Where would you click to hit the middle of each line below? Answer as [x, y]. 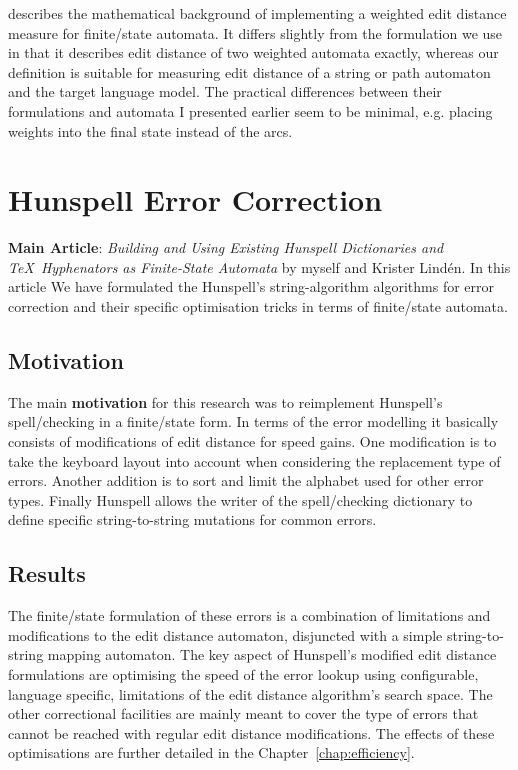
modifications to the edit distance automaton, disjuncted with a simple [225, 634]
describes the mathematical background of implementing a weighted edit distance [257, 13]
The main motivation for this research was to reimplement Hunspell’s [225, 401]
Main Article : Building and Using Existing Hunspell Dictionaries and [226, 247]
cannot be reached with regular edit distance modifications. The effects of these [251, 732]
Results [47, 573]
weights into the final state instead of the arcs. [150, 130]
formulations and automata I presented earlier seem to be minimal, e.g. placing [250, 110]
